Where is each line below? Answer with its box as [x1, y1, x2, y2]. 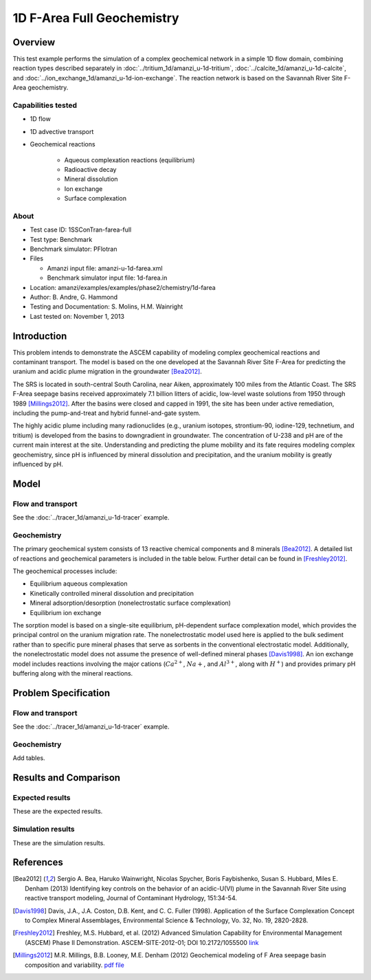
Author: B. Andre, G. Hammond [30, 293, 118, 301]
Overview [12, 36, 56, 48]
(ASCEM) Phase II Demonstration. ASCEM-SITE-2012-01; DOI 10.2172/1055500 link [25, 938, 259, 946]
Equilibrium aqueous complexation [30, 579, 128, 588]
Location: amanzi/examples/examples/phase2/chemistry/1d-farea [30, 283, 216, 291]
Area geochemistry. [12, 83, 69, 92]
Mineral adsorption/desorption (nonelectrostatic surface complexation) [30, 599, 232, 608]
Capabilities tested [12, 100, 78, 110]
